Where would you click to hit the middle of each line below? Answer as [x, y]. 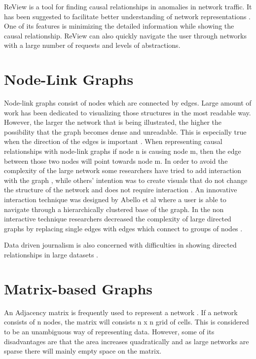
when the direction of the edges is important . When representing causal [113, 141]
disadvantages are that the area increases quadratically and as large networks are [127, 341]
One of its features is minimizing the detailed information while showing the [119, 26]
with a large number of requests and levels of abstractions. [92, 45]
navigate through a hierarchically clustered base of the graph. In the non [114, 209]
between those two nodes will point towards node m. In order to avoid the [116, 161]
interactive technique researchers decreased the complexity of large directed [118, 219]
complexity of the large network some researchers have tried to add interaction [123, 170]
